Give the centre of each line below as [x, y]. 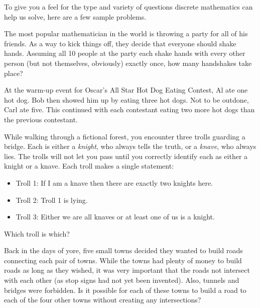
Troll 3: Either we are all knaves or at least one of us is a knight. [115, 217]
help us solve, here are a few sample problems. [75, 16]
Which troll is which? [37, 233]
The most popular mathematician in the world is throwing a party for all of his [126, 33]
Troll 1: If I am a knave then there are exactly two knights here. [114, 182]
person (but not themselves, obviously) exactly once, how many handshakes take [128, 63]
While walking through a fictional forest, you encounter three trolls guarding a [125, 136]
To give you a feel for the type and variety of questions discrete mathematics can [128, 7]
